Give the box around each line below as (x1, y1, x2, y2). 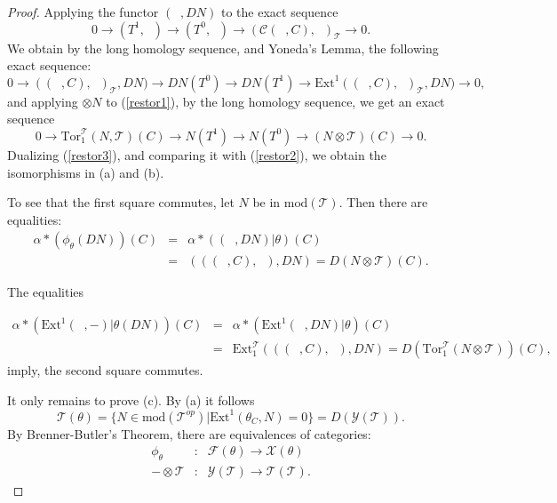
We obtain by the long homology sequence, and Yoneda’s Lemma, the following (7, 38, 439, 57)
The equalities (7, 283, 84, 301)
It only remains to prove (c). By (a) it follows (7, 390, 255, 409)
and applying (7, 92, 78, 110)
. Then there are (338, 193, 428, 212)
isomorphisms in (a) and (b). (7, 163, 164, 181)
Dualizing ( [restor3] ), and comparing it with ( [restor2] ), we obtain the (7, 145, 386, 164)
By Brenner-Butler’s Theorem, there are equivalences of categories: (7, 424, 371, 443)
